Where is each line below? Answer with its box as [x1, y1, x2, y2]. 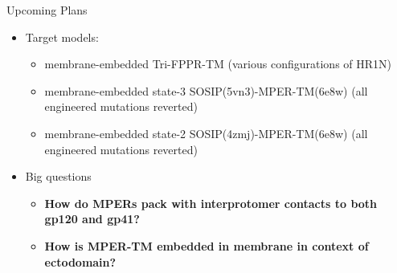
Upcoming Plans [6, 2, 88, 18]
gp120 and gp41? [44, 210, 140, 227]
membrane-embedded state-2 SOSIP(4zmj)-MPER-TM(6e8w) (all [44, 124, 368, 141]
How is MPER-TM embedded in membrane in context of [44, 237, 369, 254]
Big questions [25, 168, 92, 185]
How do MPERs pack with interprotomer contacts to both [44, 194, 378, 211]
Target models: [25, 28, 99, 45]
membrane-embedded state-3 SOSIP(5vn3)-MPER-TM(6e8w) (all [44, 82, 368, 99]
